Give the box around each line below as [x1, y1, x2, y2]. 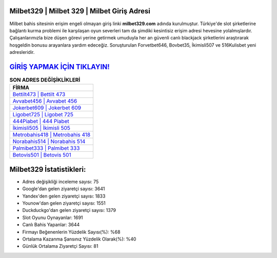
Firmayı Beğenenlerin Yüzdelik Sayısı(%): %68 [22, 229, 121, 235]
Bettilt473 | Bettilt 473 [12, 91, 66, 98]
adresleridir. [9, 49, 35, 55]
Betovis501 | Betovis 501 [12, 151, 71, 158]
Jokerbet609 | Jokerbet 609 [12, 104, 82, 111]
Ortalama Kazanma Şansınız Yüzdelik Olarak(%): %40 [22, 236, 136, 242]
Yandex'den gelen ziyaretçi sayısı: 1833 [22, 193, 106, 199]
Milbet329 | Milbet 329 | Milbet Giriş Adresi [9, 7, 151, 15]
